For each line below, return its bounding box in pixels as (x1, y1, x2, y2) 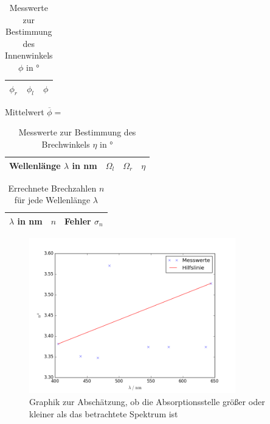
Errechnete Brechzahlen (8, 181, 97, 194)
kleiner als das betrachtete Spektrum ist (29, 407, 178, 420)
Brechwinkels (41, 138, 90, 151)
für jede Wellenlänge (14, 193, 91, 206)
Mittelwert (5, 105, 44, 118)
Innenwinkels (5, 49, 53, 62)
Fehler (64, 214, 91, 227)
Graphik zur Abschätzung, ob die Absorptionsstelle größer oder (29, 395, 265, 408)
